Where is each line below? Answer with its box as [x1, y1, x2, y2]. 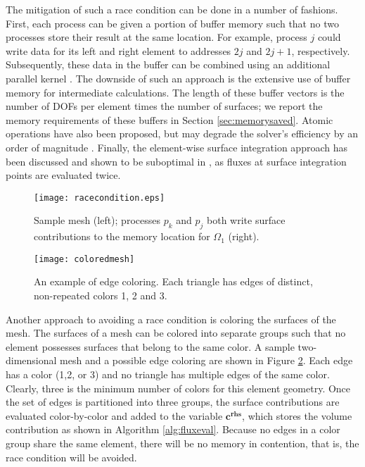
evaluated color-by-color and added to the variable [6, 408, 223, 423]
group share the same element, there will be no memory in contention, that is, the [6, 435, 359, 450]
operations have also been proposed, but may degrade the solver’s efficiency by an [6, 126, 359, 141]
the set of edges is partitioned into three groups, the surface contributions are [6, 394, 340, 409]
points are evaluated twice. [6, 168, 121, 182]
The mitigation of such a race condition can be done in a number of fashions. [6, 2, 338, 16]
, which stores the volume [242, 408, 352, 423]
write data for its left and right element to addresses [6, 43, 231, 58]
